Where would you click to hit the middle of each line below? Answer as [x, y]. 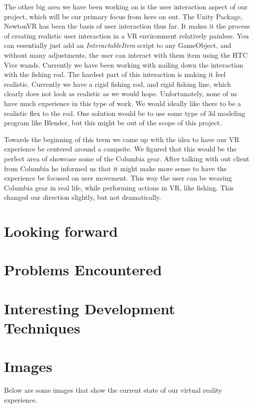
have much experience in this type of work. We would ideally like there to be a [123, 103]
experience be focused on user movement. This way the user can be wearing [118, 178]
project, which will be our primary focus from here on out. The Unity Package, [123, 16]
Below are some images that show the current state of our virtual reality [113, 390]
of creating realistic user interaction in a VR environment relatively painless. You [127, 35]
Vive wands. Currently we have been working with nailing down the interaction [124, 64]
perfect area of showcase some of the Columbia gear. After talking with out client [127, 158]
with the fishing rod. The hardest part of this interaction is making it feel [115, 74]
